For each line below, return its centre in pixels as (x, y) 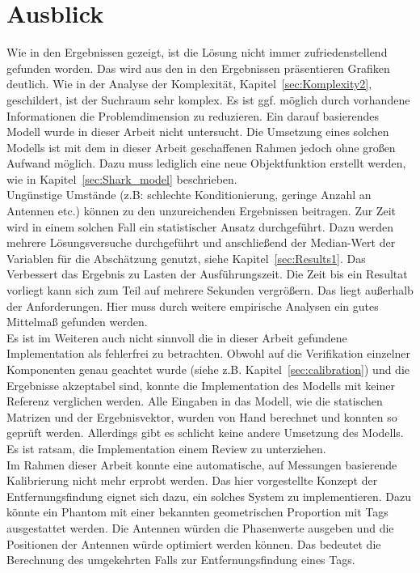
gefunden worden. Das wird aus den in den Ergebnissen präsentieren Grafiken (198, 68)
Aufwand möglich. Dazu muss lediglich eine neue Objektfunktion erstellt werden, (206, 163)
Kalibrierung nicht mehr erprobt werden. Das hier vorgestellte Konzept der (192, 480)
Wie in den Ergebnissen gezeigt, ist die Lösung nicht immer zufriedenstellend (197, 52)
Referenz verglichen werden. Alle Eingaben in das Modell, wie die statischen (195, 401)
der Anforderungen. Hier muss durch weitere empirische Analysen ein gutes (193, 306)
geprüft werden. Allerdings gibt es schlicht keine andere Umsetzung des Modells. (205, 433)
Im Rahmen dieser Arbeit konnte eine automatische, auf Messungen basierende (202, 464)
